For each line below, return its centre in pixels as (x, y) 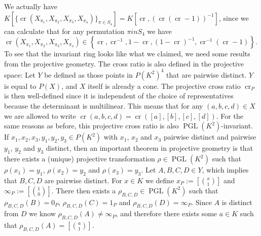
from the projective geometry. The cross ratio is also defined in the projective (124, 63)
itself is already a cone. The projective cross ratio (164, 86)
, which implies (225, 170)
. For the (230, 115)
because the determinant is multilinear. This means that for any (104, 106)
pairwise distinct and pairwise (210, 137)
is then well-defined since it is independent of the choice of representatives (119, 96)
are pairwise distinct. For (83, 180)
